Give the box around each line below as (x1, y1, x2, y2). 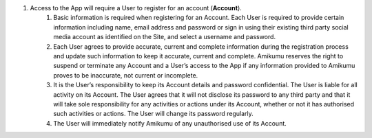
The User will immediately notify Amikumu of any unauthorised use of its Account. (53, 119, 287, 127)
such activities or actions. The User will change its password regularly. (53, 110, 254, 118)
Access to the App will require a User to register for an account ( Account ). (30, 4, 242, 12)
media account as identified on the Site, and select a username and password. (53, 33, 276, 41)
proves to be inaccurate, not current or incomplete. (53, 71, 198, 79)
